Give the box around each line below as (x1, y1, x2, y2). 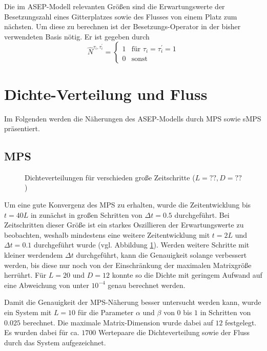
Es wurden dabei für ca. (4, 327, 79, 338)
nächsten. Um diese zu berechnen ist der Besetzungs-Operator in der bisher (4, 21, 241, 32)
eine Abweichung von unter (4, 279, 89, 290)
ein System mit (4, 307, 52, 318)
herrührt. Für (4, 270, 47, 280)
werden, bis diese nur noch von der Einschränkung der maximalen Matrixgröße (4, 259, 252, 270)
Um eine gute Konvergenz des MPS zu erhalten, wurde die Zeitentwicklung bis (4, 199, 251, 210)
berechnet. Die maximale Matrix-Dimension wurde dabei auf (23, 317, 213, 327)
